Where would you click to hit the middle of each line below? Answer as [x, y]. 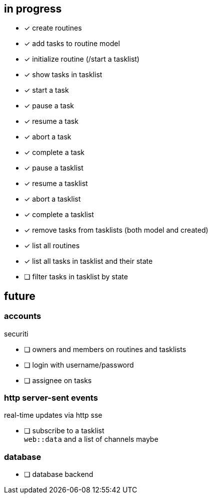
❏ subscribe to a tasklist [64, 431]
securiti [16, 334]
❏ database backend [59, 474]
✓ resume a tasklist [56, 184]
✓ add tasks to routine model [72, 44]
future [20, 296]
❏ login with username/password [79, 365]
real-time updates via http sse [53, 415]
